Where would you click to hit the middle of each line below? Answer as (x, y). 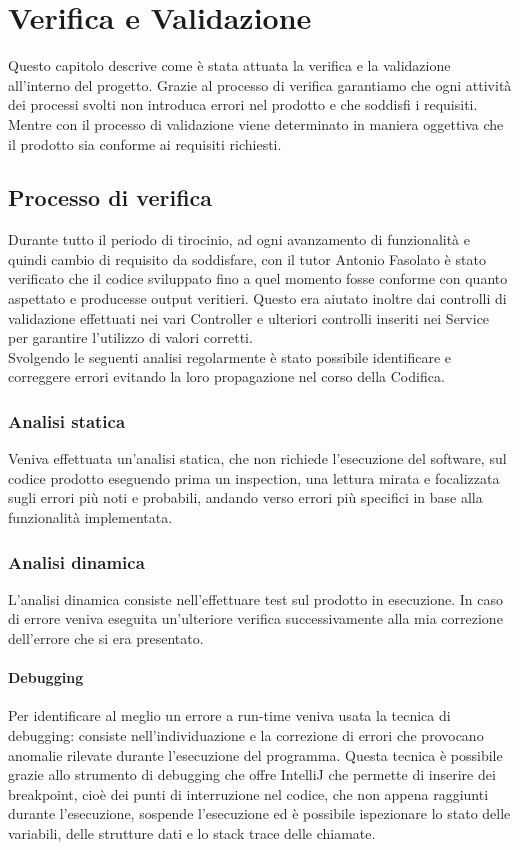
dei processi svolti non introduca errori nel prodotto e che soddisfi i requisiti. (243, 104)
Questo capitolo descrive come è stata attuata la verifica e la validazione (229, 65)
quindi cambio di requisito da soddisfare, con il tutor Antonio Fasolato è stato (247, 258)
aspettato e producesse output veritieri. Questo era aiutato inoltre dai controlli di (257, 298)
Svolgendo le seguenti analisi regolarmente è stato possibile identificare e (230, 356)
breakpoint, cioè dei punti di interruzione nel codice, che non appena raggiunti (248, 793)
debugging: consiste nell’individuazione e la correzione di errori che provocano (246, 735)
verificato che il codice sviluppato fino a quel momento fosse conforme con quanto (258, 278)
